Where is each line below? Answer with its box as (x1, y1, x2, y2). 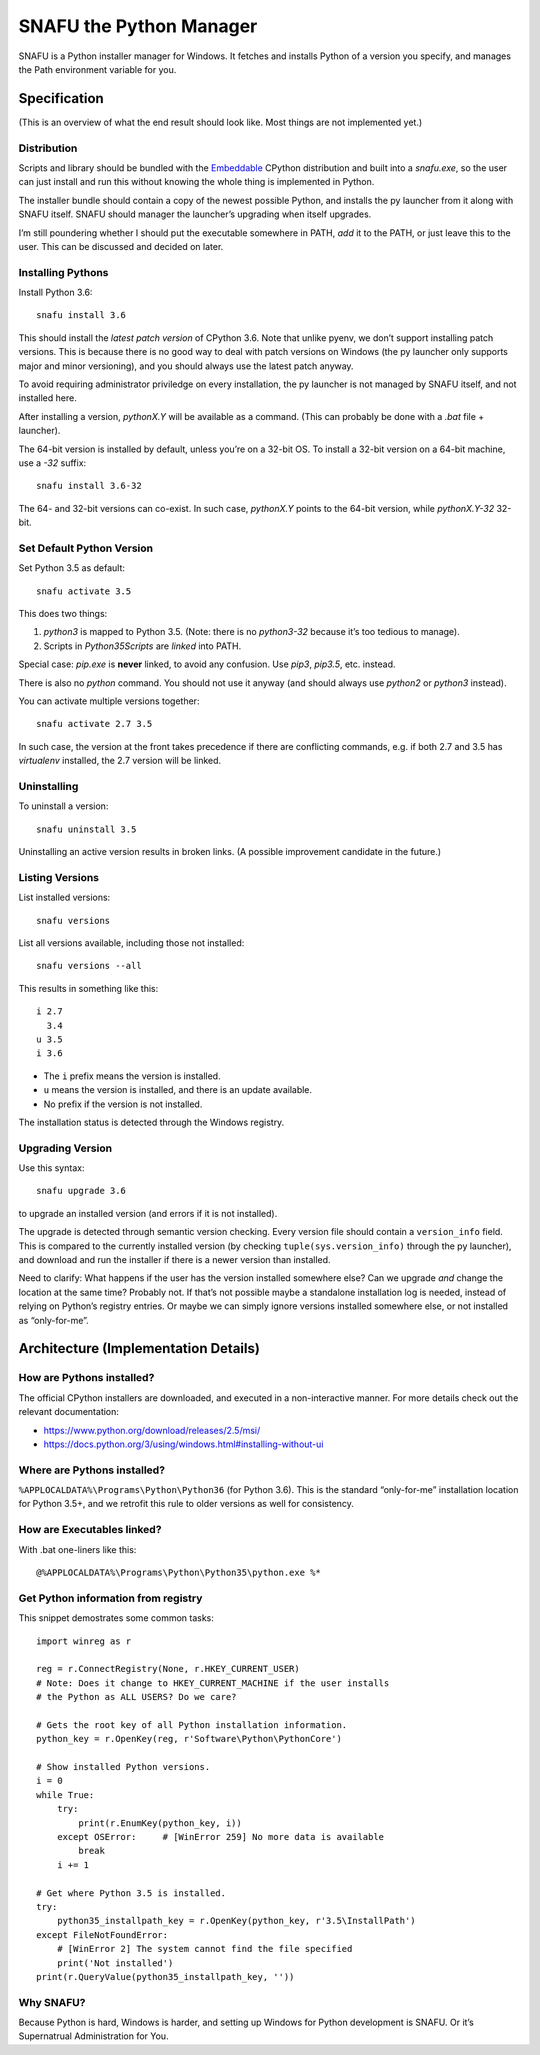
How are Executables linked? (18, 1523, 162, 1537)
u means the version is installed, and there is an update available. (43, 1084, 313, 1096)
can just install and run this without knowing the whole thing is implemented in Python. (18, 176, 375, 188)
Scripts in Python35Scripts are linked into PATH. (43, 640, 242, 652)
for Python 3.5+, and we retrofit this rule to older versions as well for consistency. (18, 1498, 355, 1510)
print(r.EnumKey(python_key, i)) (78, 1817, 242, 1829)
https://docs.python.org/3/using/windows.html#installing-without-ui (43, 1438, 324, 1450)
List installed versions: (18, 891, 111, 904)
